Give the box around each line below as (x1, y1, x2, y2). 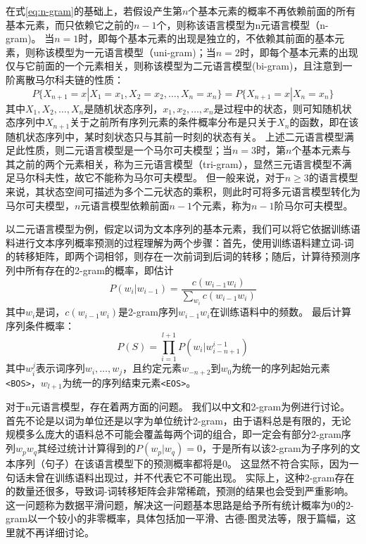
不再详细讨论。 (25, 525, 94, 540)
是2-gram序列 (118, 304, 178, 319)
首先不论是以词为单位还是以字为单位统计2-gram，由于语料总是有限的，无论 (6, 413, 351, 427)
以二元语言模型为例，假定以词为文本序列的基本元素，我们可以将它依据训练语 (6, 221, 360, 236)
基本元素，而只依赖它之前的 (6, 17, 134, 32)
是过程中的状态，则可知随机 (213, 101, 342, 115)
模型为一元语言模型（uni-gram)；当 (54, 44, 216, 59)
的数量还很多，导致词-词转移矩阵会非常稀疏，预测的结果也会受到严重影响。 (6, 484, 354, 498)
